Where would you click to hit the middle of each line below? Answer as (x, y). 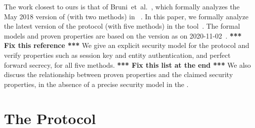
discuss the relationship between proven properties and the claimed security (119, 74)
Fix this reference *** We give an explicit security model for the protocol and (127, 45)
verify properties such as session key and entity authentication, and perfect (117, 55)
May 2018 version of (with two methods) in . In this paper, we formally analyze (126, 16)
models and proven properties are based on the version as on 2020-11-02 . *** (123, 35)
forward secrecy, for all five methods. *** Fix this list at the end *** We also (127, 64)
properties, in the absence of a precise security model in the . (96, 84)
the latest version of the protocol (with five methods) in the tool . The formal (122, 26)
